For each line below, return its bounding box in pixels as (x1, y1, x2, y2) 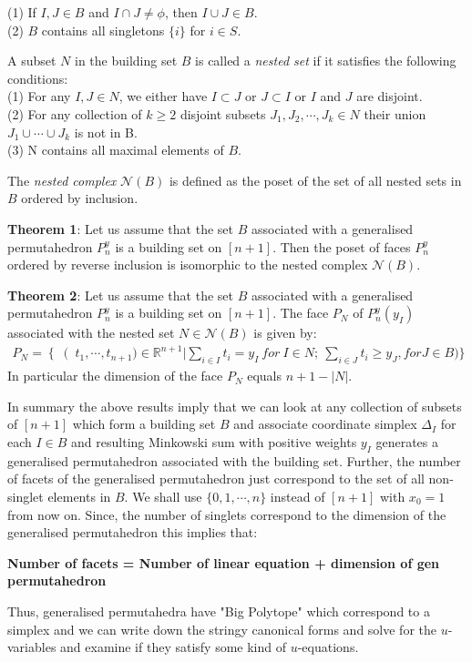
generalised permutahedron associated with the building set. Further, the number (7, 451, 461, 470)
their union (364, 104, 426, 123)
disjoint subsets (180, 104, 266, 123)
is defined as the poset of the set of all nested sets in (169, 170, 462, 189)
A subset (7, 51, 56, 70)
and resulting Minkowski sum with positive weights (71, 433, 357, 452)
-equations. (297, 637, 359, 657)
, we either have (118, 87, 208, 106)
